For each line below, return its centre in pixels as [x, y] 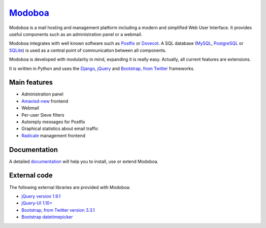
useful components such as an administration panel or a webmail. [76, 34]
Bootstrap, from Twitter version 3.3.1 [58, 210]
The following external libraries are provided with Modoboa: [70, 187]
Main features [31, 82]
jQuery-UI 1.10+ [37, 203]
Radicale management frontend [53, 135]
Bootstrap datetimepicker [47, 217]
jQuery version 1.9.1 [41, 196]
